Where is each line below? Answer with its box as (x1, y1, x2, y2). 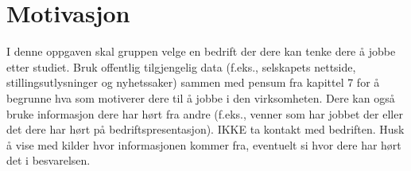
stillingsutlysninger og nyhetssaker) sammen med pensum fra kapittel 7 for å (6, 74, 380, 91)
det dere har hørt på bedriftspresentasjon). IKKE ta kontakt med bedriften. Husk (6, 121, 405, 138)
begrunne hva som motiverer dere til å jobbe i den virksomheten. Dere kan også (6, 89, 395, 106)
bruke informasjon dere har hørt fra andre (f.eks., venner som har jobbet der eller (6, 105, 403, 122)
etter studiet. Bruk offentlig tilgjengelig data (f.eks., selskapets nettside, (6, 58, 356, 75)
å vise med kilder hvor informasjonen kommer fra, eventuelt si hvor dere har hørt (6, 136, 401, 153)
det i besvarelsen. (6, 152, 91, 169)
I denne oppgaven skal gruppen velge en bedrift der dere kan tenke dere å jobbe (6, 43, 396, 60)
